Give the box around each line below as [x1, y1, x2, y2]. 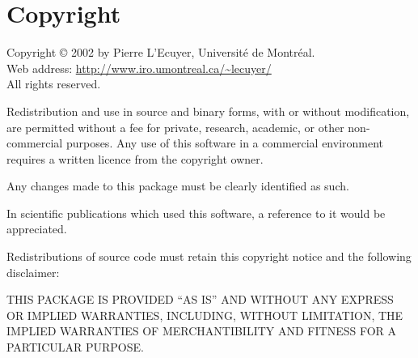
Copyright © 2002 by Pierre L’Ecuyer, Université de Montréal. [6, 44, 315, 61]
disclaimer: [6, 263, 60, 280]
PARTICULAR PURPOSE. [6, 339, 144, 356]
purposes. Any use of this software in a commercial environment [65, 134, 384, 151]
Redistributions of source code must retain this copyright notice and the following [6, 248, 412, 265]
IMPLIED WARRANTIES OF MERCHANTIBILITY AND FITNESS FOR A [6, 322, 397, 339]
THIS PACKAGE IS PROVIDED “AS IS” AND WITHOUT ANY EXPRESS [6, 291, 394, 308]
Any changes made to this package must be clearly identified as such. [6, 177, 349, 194]
